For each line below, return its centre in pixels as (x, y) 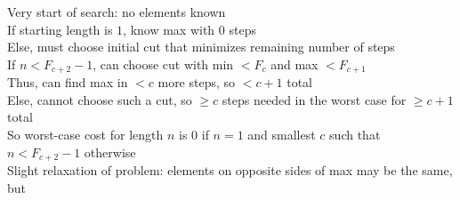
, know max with (169, 29)
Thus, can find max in (68, 82)
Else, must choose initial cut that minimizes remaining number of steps (201, 47)
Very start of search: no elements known (117, 12)
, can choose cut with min (163, 64)
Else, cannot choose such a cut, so (100, 99)
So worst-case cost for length (85, 135)
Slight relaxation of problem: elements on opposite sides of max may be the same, (230, 170)
